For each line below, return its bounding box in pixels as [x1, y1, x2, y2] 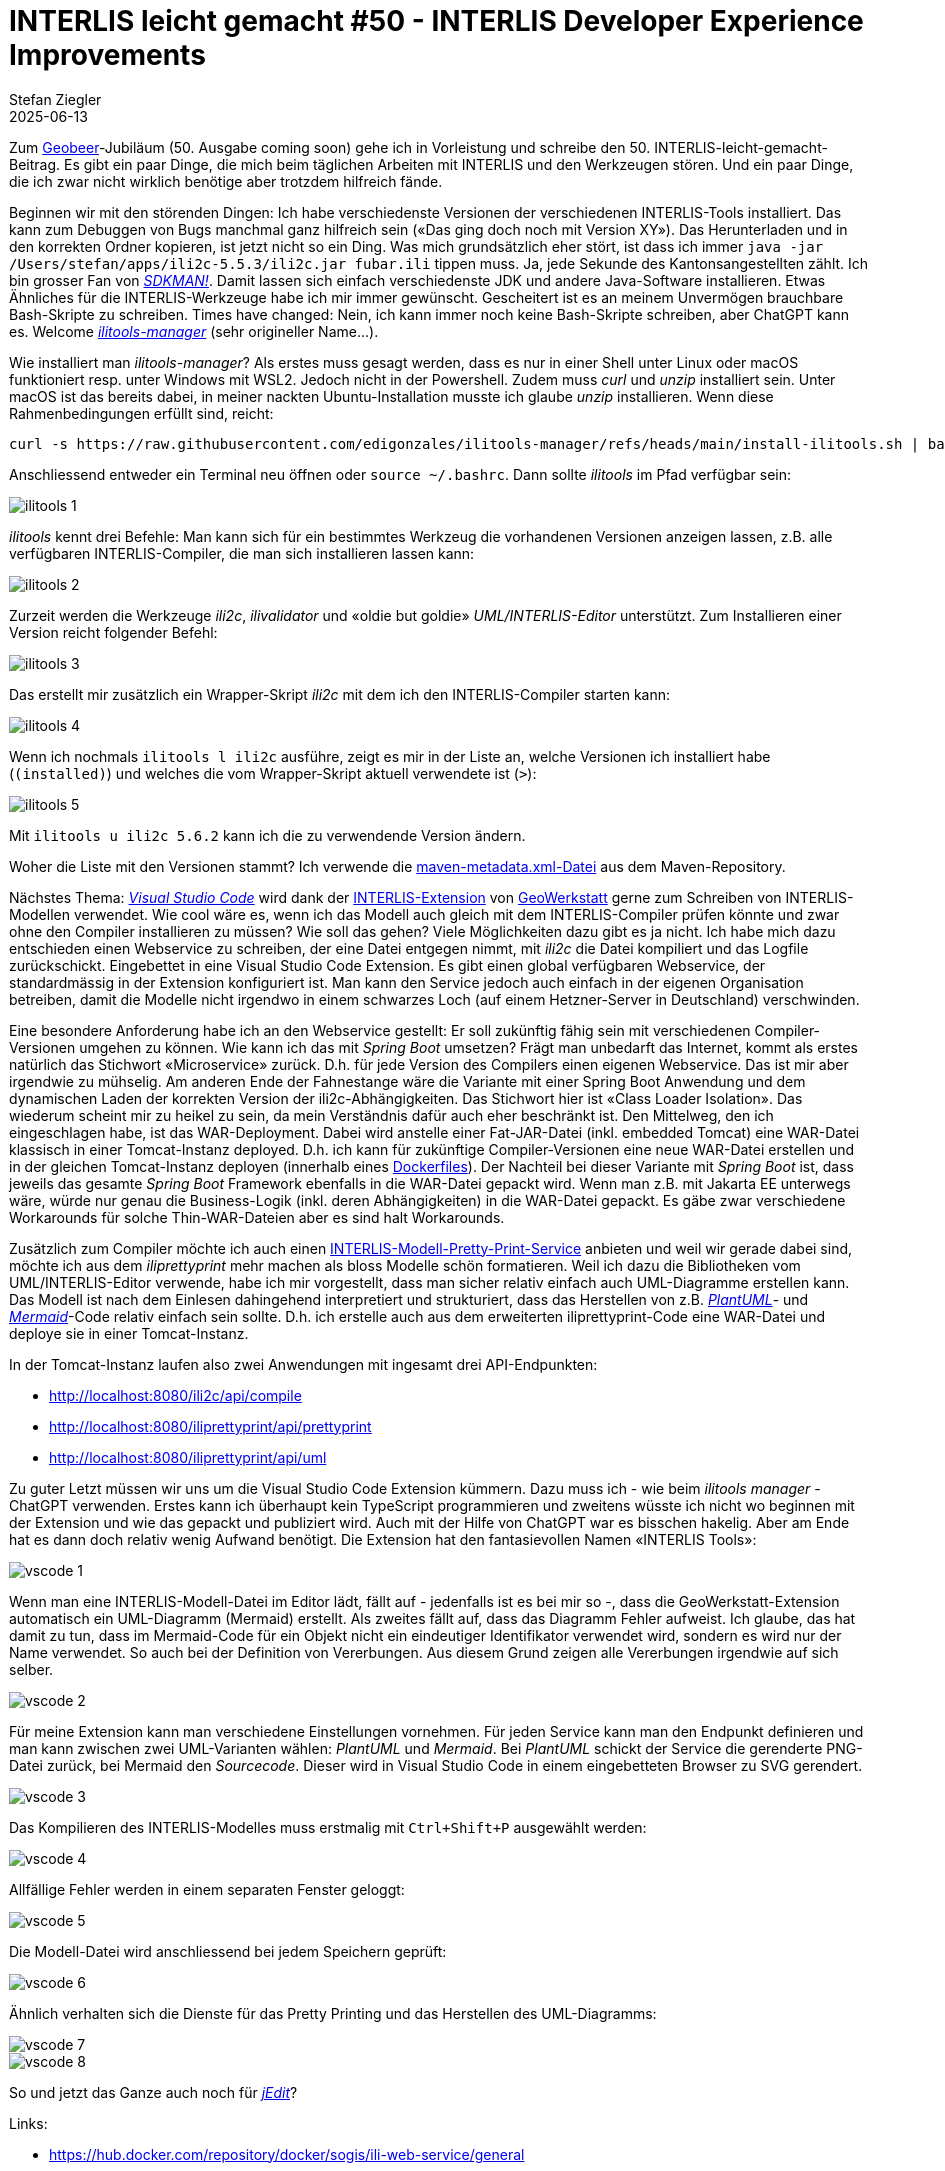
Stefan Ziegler [9, 90, 102, 108]
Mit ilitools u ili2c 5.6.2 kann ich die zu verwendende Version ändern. [9, 826, 526, 844]
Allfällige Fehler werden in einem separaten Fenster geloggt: [9, 1880, 405, 1898]
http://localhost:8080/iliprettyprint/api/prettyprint [49, 1417, 372, 1435]
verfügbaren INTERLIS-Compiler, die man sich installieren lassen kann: [9, 544, 475, 562]
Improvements [9, 38, 206, 72]
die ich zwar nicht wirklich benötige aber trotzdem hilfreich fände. [9, 172, 443, 190]
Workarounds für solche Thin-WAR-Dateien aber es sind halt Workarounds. [9, 1208, 505, 1226]
